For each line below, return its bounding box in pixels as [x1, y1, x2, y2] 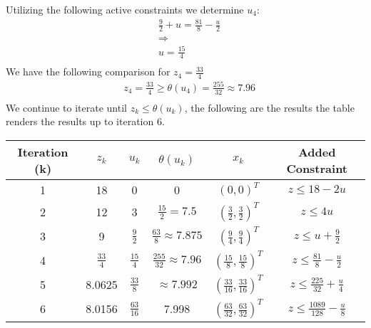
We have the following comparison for [6, 64, 171, 79]
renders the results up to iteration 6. [6, 114, 165, 129]
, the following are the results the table [184, 100, 355, 115]
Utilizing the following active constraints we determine [6, 2, 244, 16]
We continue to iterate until [6, 100, 127, 115]
